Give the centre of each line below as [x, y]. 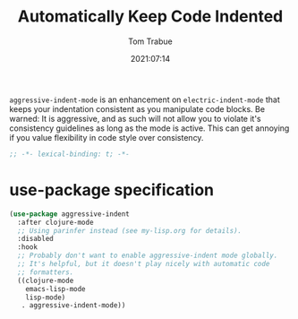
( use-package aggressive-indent [69, 214]
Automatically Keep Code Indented [150, 17]
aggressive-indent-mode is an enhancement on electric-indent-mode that [145, 99]
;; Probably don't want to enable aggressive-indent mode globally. [148, 256]
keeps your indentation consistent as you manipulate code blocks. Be [137, 108]
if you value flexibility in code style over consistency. [106, 137]
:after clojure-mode [55, 222]
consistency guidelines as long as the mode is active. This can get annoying [149, 128]
